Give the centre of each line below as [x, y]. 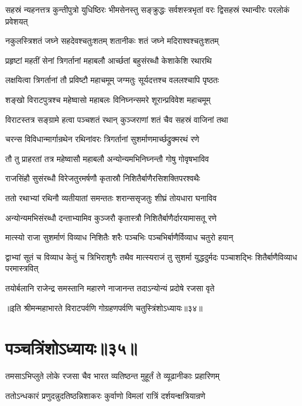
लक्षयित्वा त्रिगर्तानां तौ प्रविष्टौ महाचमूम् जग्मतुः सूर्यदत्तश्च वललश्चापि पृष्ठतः [112, 80]
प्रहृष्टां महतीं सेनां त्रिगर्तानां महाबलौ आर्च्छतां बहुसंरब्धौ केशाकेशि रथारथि [109, 60]
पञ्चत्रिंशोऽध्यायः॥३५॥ [71, 348]
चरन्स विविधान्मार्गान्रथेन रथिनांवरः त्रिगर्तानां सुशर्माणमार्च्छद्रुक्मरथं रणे [102, 139]
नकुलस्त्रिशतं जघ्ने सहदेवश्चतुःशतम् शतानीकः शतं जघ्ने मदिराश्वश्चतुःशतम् [112, 41]
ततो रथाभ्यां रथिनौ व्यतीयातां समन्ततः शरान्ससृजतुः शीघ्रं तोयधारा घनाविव [111, 197]
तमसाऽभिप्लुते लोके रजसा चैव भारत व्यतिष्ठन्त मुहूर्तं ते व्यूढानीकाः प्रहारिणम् [113, 376]
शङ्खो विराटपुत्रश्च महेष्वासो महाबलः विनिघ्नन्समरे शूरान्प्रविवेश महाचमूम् [108, 99]
